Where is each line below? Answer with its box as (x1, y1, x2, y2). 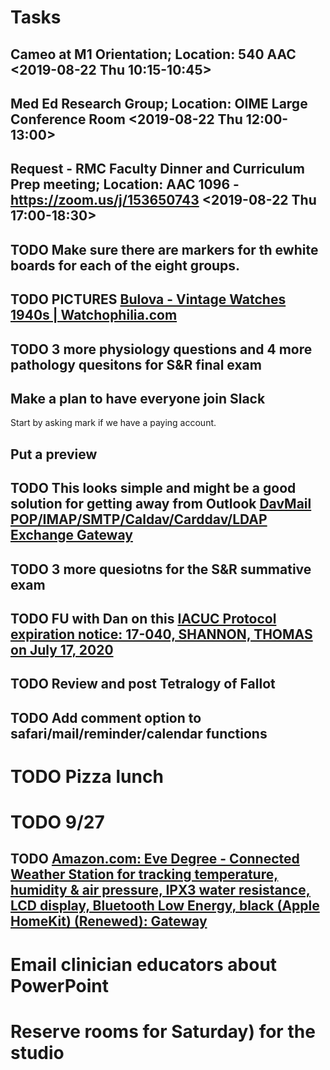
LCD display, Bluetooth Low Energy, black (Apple (10, 897, 320, 915)
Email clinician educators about (10, 953, 278, 976)
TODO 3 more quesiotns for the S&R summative (10, 561, 312, 578)
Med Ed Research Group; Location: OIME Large (10, 95, 308, 112)
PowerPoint (10, 974, 109, 997)
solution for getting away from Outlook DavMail (10, 496, 312, 513)
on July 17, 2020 (10, 641, 114, 658)
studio (10, 1041, 65, 1064)
